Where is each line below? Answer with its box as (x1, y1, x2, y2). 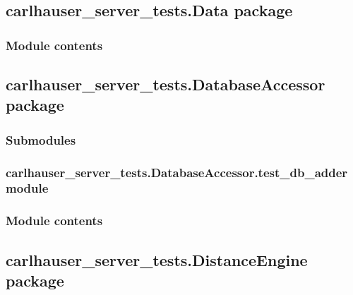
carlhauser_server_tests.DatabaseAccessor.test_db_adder (6, 163, 348, 181)
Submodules (6, 131, 76, 148)
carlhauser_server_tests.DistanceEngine (6, 248, 308, 270)
